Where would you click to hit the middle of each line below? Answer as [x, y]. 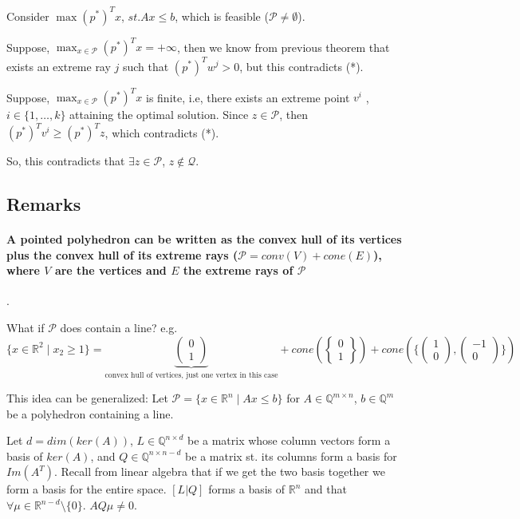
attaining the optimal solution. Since [159, 114]
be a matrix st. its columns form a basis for [291, 456]
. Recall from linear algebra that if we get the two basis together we [219, 471]
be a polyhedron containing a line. [90, 413]
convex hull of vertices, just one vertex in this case [191, 375]
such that [146, 66]
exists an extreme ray [59, 66]
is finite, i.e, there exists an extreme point [248, 97]
